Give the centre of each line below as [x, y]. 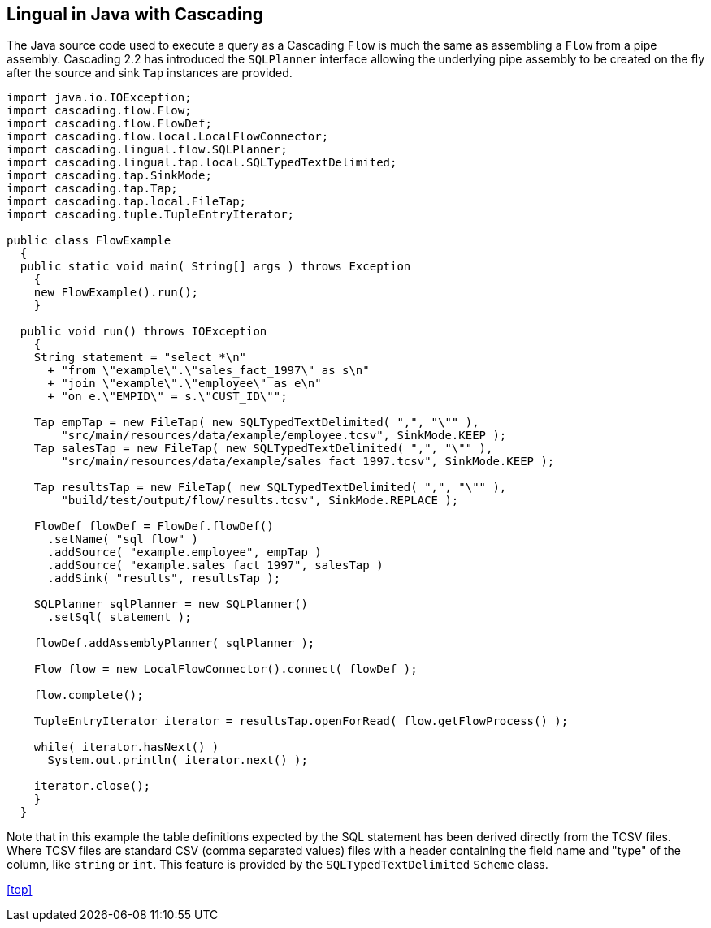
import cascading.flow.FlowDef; [109, 124]
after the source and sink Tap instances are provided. [150, 73]
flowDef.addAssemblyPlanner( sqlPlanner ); [174, 643]
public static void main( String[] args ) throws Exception [215, 267]
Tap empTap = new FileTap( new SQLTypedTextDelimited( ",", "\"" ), [256, 423]
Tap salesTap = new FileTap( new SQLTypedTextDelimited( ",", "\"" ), [263, 449]
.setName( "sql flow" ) [123, 540]
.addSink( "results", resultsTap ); [164, 578]
